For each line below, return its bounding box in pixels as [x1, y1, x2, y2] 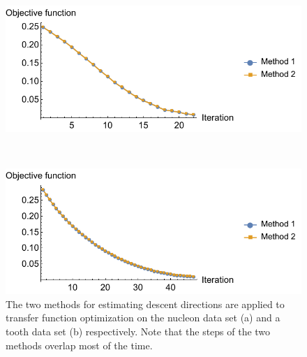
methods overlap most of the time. [6, 337, 153, 352]
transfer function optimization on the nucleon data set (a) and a [6, 310, 280, 325]
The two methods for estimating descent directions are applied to [6, 296, 285, 311]
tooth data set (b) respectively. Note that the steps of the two [6, 323, 271, 338]
